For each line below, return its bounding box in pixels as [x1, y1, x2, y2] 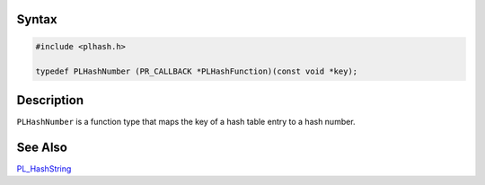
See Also [16, 139, 67, 154]
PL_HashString [16, 163, 72, 174]
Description [16, 92, 84, 108]
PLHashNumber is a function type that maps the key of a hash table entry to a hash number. [16, 116, 356, 127]
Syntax [16, 12, 57, 27]
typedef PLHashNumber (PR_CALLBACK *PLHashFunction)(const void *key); [35, 66, 358, 76]
